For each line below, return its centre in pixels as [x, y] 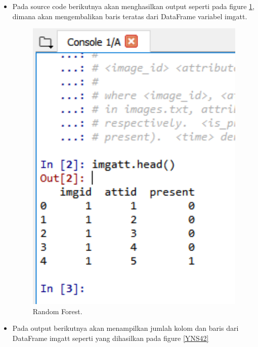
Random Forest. [57, 311]
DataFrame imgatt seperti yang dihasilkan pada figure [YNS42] [111, 338]
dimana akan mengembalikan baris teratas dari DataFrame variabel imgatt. [130, 16]
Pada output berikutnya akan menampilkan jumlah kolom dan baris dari [125, 328]
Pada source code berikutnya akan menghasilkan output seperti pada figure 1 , [133, 6]
